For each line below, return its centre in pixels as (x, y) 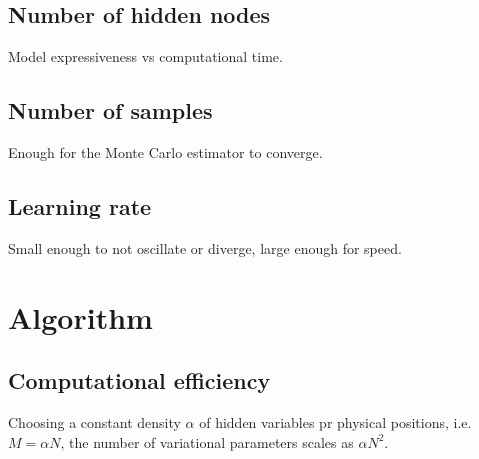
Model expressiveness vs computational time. (145, 56)
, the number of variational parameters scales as (207, 441)
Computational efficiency (139, 380)
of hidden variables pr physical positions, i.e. (335, 421)
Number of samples (110, 110)
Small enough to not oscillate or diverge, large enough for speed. (205, 247)
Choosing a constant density (94, 421)
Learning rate (80, 205)
